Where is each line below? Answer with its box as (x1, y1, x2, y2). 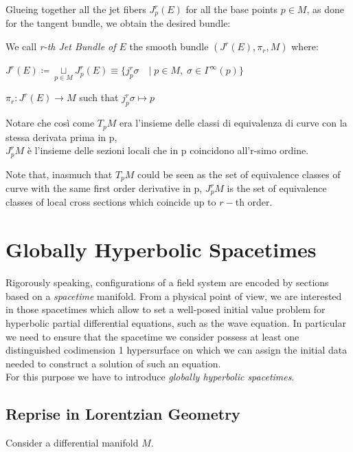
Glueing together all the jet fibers (5, 2, 146, 16)
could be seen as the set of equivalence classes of (137, 166, 341, 181)
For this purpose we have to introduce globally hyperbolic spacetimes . (5, 369, 295, 384)
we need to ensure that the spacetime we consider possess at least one (5, 329, 299, 343)
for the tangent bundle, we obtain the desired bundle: (5, 16, 231, 30)
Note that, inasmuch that (5, 166, 113, 181)
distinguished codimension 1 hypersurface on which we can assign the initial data (5, 343, 348, 357)
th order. (235, 195, 273, 209)
